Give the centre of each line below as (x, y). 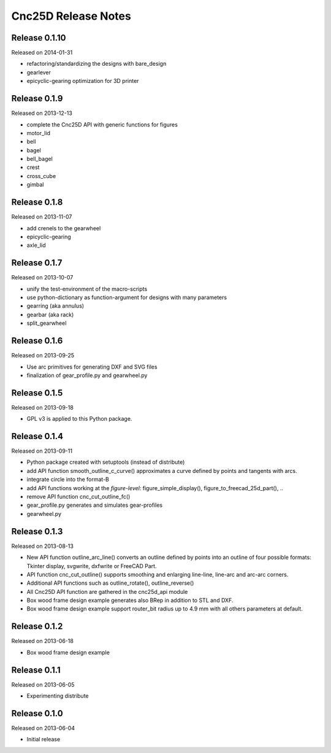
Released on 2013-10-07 (42, 278)
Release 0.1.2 (37, 626)
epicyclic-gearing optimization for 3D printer (83, 81)
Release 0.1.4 (37, 436)
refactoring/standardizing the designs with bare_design (97, 64)
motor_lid (38, 133)
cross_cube (41, 176)
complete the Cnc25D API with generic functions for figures (102, 124)
